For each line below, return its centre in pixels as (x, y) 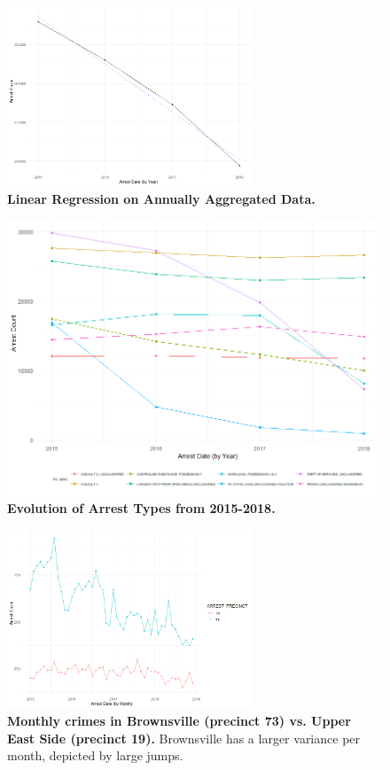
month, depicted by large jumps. (95, 755)
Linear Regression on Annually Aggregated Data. (161, 198)
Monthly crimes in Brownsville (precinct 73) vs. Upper (179, 721)
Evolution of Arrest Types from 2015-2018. (141, 507)
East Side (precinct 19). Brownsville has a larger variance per (184, 738)
